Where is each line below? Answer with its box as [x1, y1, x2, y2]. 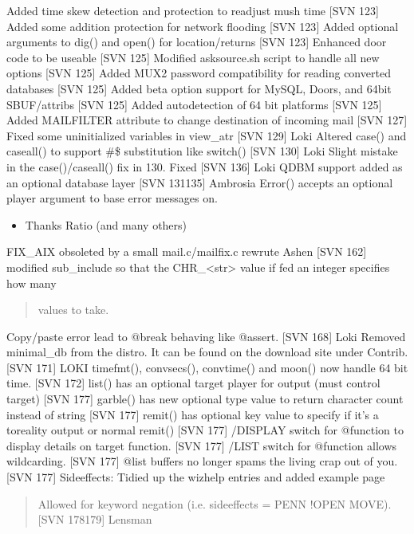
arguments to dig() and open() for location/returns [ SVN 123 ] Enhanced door [6, 33, 387, 50]
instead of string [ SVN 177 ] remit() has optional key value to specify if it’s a [6, 406, 379, 422]
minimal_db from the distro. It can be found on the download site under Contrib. [6, 344, 408, 360]
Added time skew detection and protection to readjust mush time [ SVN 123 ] [6, 2, 379, 18]
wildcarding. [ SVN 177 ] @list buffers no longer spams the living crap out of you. [6, 453, 398, 469]
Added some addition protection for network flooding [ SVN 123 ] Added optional [6, 18, 399, 34]
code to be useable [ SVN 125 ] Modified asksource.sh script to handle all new [6, 49, 380, 65]
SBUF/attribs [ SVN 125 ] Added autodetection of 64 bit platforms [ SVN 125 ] [6, 96, 382, 112]
